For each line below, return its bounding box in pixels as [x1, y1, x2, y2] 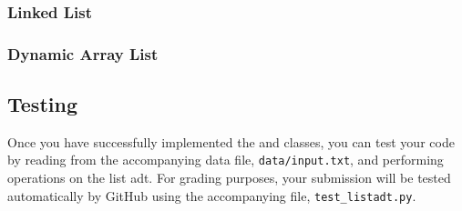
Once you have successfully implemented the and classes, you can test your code [7, 132, 455, 151]
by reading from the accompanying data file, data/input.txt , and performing [7, 150, 444, 169]
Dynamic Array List [7, 42, 159, 65]
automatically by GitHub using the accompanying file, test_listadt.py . [7, 186, 416, 205]
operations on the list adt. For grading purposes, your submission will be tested [7, 168, 451, 187]
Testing [7, 90, 77, 118]
